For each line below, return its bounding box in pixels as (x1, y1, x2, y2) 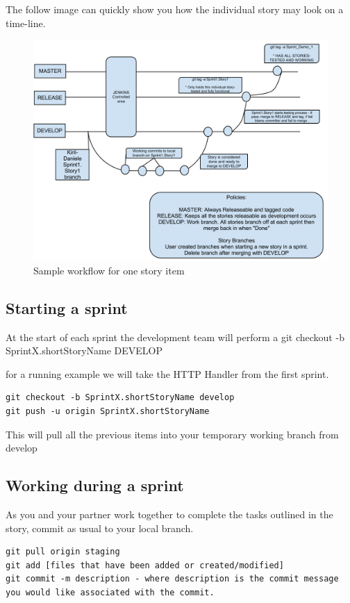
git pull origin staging (6, 547, 120, 557)
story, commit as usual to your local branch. (6, 520, 194, 535)
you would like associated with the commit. (6, 587, 215, 597)
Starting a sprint (6, 297, 128, 318)
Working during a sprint (6, 474, 184, 496)
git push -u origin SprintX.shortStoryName (6, 406, 210, 416)
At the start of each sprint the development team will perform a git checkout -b (6, 329, 344, 344)
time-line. (6, 15, 46, 30)
